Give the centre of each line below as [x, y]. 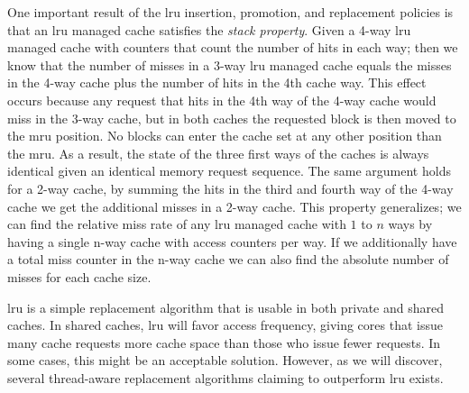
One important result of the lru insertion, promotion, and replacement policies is [230, 12]
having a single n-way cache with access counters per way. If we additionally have [232, 241]
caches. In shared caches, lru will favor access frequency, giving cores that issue [225, 325]
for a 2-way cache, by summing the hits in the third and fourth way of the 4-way [230, 188]
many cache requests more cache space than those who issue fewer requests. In [224, 342]
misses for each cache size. [79, 276]
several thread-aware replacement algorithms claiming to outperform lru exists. [225, 377]
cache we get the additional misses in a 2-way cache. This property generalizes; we [234, 206]
